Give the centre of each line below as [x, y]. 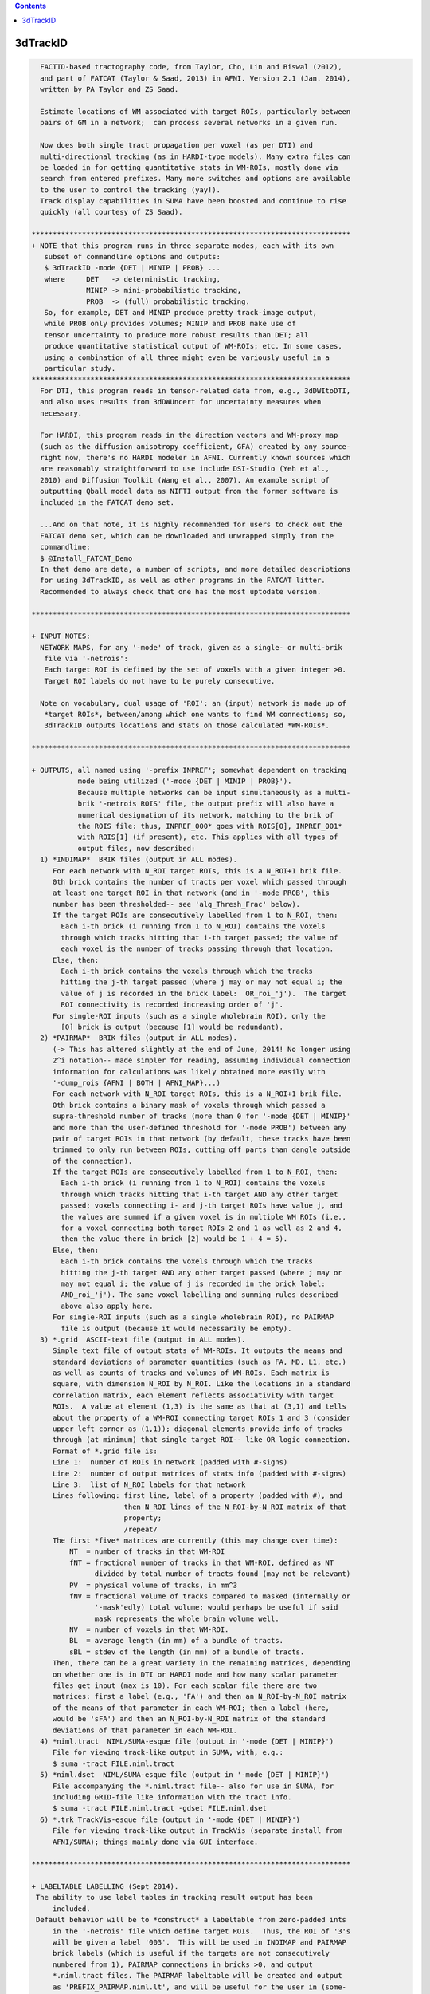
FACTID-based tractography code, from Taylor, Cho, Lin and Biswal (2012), [191, 67]
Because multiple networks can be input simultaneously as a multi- [214, 792]
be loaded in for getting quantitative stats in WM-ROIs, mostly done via [189, 167]
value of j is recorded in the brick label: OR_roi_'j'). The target [203, 993]
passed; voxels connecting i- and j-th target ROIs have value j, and [201, 1206]
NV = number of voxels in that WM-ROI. [149, 1630]
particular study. [80, 368]
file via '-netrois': [86, 659]
